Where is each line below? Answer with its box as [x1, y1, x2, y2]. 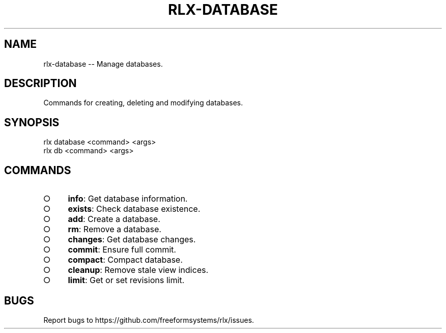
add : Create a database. [68, 214, 160, 225]
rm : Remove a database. [68, 224, 161, 235]
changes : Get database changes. [68, 234, 196, 245]
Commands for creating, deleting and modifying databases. [43, 98, 243, 107]
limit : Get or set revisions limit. [68, 275, 185, 286]
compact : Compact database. [68, 255, 183, 265]
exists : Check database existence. [68, 204, 201, 214]
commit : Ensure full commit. [68, 244, 176, 255]
